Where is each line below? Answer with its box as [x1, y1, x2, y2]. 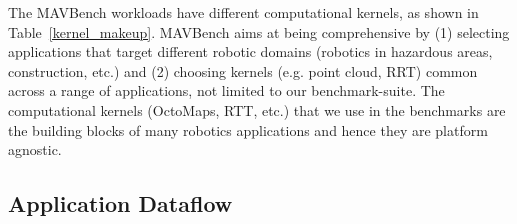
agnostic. [8, 139, 62, 160]
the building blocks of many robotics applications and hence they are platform [8, 119, 488, 140]
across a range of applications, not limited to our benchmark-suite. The [8, 80, 445, 101]
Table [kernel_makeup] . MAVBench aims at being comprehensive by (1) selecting [8, 21, 510, 42]
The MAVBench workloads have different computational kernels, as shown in [8, 2, 479, 22]
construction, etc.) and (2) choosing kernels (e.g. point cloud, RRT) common [8, 60, 478, 81]
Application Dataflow [8, 188, 233, 219]
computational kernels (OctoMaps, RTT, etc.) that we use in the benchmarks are [8, 99, 506, 120]
